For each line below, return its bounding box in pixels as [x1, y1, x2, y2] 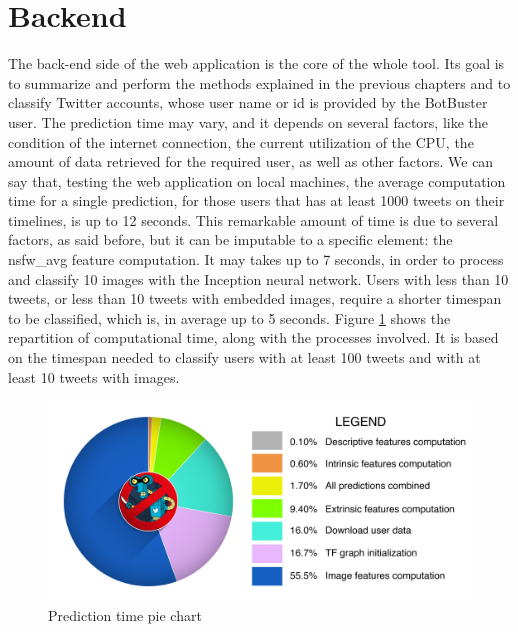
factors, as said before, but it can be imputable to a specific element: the [8, 229, 453, 250]
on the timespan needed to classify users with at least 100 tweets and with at [8, 347, 481, 368]
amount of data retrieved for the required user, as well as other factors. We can [8, 151, 494, 172]
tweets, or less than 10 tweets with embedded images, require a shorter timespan [8, 288, 502, 309]
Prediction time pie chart [48, 605, 202, 626]
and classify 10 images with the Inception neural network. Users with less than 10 [8, 268, 509, 289]
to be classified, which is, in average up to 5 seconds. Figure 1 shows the [8, 307, 451, 328]
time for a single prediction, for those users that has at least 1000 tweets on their [8, 190, 505, 211]
